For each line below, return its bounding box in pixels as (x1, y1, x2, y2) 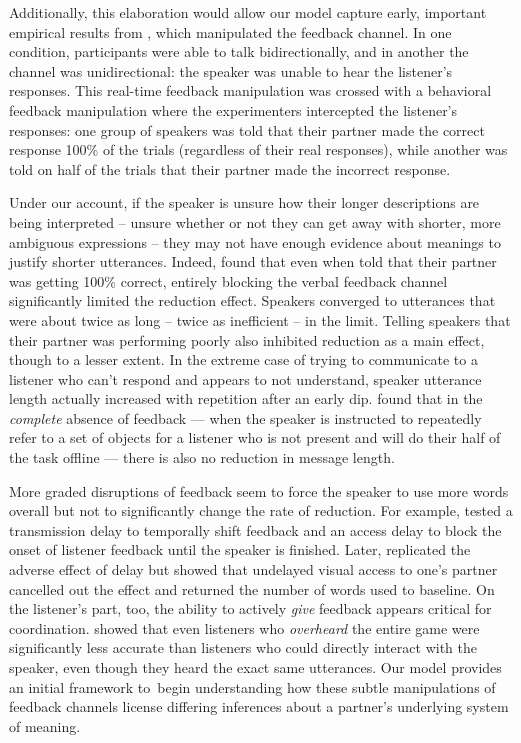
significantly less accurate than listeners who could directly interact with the (9, 637, 477, 658)
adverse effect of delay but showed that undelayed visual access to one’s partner (9, 559, 498, 580)
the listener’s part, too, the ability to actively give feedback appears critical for (9, 598, 492, 619)
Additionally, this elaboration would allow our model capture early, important (9, 2, 487, 22)
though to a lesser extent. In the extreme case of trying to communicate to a (9, 349, 478, 370)
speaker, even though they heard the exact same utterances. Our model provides (9, 657, 502, 677)
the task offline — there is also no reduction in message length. (9, 447, 395, 468)
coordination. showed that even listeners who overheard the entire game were (9, 617, 480, 638)
